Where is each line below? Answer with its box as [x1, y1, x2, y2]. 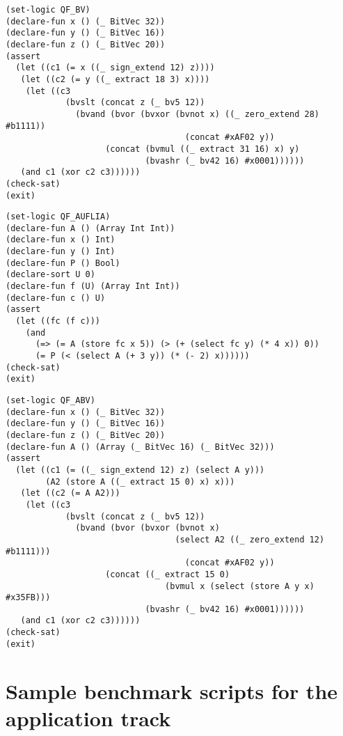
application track [6, 703, 171, 732]
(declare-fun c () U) [6, 292, 106, 303]
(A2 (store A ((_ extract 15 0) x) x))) [45, 476, 235, 487]
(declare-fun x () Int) [6, 235, 115, 245]
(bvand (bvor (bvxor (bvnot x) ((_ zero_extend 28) [75, 109, 320, 119]
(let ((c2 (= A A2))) [20, 488, 120, 499]
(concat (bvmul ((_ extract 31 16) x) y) [105, 143, 300, 154]
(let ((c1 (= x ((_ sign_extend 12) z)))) [15, 63, 215, 73]
